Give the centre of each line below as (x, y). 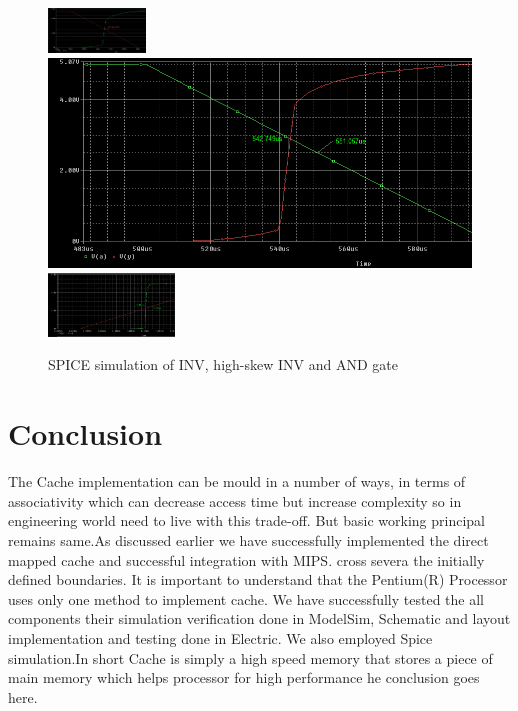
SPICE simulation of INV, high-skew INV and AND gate (223, 364)
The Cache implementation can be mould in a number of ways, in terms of (237, 481)
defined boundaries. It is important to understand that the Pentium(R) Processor (258, 579)
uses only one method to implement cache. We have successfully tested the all (246, 598)
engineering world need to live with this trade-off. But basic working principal (246, 520)
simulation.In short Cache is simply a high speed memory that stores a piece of (250, 657)
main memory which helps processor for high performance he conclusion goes (244, 677)
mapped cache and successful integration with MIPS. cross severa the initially (246, 559)
